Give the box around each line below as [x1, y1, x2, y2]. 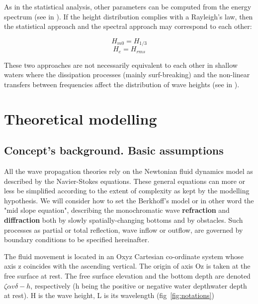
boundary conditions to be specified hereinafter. [4, 234, 150, 245]
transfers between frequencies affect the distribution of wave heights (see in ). [4, 79, 240, 89]
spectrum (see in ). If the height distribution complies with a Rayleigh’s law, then [4, 11, 253, 21]
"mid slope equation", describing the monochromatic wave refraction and [4, 205, 230, 215]
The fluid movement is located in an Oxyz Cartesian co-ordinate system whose [4, 251, 244, 261]
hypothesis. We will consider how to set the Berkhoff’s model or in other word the [4, 195, 254, 205]
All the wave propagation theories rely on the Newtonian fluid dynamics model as [4, 166, 253, 176]
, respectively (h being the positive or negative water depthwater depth [30, 280, 247, 291]
